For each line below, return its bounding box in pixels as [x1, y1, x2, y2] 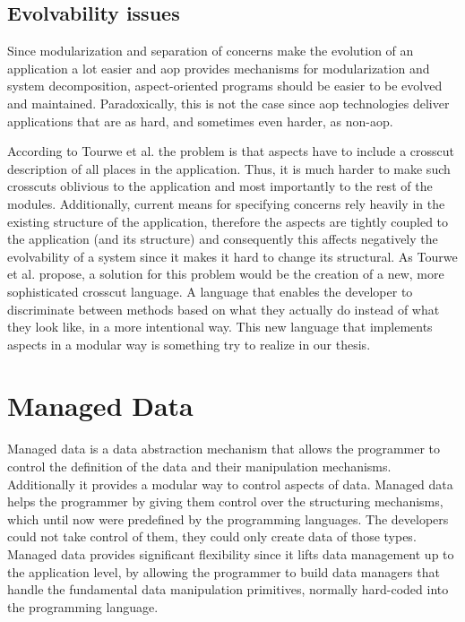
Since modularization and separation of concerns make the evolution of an [7, 41, 414, 60]
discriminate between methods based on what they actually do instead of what [7, 299, 440, 318]
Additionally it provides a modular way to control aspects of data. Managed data [7, 474, 453, 493]
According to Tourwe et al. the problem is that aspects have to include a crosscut [7, 142, 455, 160]
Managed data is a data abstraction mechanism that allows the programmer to [7, 439, 441, 458]
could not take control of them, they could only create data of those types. [7, 527, 417, 546]
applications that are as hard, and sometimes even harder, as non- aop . [7, 111, 393, 130]
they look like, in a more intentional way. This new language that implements [7, 317, 433, 336]
